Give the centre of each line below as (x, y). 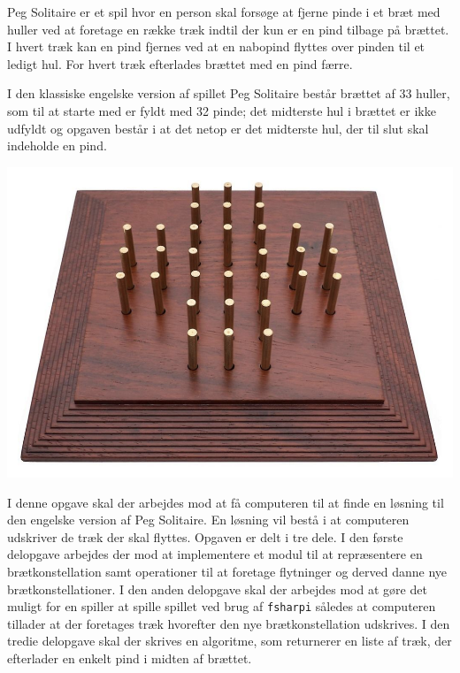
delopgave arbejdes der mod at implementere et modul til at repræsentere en (215, 554)
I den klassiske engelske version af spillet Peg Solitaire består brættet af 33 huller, (229, 93)
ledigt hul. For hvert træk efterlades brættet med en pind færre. (180, 63)
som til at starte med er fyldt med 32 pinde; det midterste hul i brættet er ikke (222, 110)
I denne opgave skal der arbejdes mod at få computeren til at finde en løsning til (226, 502)
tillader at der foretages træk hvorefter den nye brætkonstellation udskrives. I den (229, 623)
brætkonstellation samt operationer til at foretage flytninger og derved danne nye (227, 571)
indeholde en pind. (57, 145)
